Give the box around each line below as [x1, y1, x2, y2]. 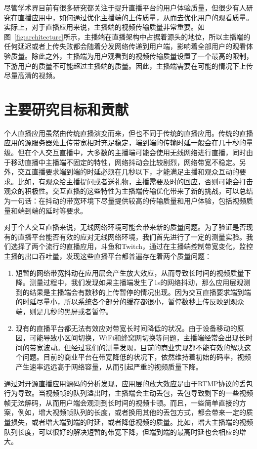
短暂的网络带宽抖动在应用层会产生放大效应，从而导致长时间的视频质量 [15, 267, 244, 278]
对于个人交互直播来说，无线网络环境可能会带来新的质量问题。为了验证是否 [4, 222, 246, 232]
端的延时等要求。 [31, 205, 87, 215]
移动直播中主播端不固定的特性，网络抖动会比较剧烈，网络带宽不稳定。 [10, 157, 239, 167]
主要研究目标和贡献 [4, 99, 129, 119]
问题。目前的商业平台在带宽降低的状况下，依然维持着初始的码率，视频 [22, 352, 251, 362]
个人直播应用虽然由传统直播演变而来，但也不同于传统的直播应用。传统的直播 [4, 127, 253, 138]
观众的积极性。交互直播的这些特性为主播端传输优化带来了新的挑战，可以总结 [4, 186, 253, 196]
